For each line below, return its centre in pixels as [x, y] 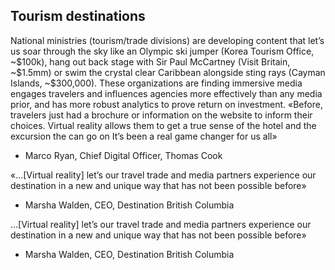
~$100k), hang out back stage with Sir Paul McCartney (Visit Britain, [150, 61]
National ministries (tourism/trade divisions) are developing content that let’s [167, 40]
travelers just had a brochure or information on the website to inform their [161, 115]
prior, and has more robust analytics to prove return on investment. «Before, [166, 104]
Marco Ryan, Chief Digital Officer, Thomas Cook [123, 155]
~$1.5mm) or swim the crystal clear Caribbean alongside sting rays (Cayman [168, 72]
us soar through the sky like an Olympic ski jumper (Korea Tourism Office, [162, 51]
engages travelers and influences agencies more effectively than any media [166, 93]
